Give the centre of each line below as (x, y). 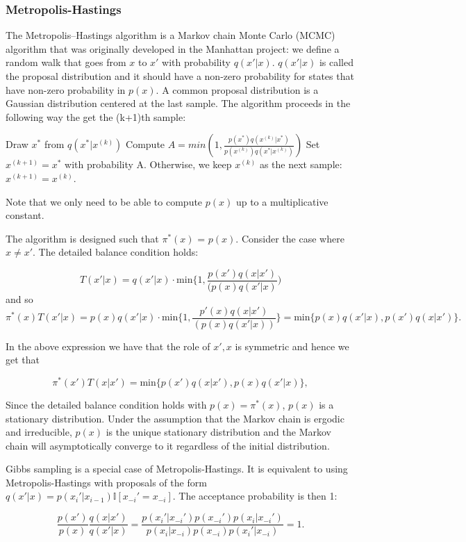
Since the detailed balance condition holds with (106, 404)
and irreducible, (39, 432)
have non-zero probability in (66, 89)
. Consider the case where (290, 238)
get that (23, 360)
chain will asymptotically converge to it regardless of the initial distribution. (168, 445)
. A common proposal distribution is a (237, 89)
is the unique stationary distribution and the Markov (218, 432)
